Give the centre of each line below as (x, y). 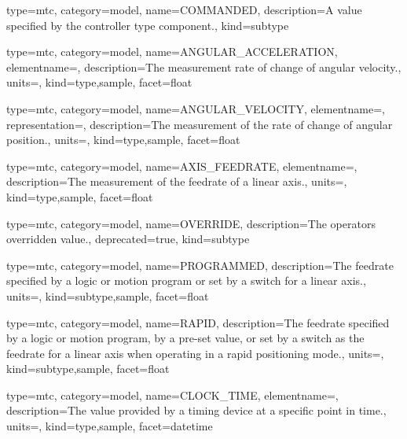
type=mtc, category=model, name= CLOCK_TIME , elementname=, (172, 395)
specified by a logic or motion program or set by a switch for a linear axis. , (186, 280)
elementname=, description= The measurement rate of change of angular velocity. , (204, 66)
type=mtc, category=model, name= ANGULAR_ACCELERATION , (172, 52)
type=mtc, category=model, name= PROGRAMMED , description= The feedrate (200, 265)
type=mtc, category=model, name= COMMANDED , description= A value (184, 9)
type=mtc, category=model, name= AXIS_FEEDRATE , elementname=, (182, 166)
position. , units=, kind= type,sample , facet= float (123, 140)
